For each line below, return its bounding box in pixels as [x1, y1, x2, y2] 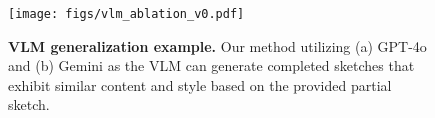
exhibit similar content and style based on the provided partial [8, 74, 392, 95]
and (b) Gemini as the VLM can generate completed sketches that [8, 55, 415, 76]
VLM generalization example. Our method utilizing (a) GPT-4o [8, 35, 427, 56]
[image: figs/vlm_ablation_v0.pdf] [8, 7, 245, 21]
